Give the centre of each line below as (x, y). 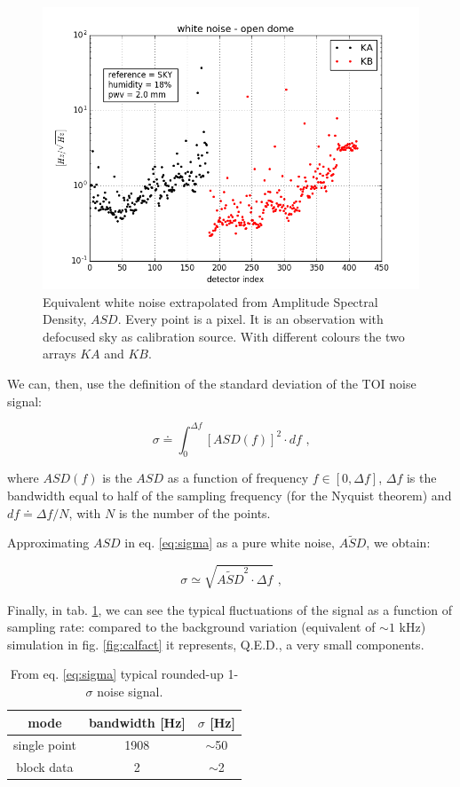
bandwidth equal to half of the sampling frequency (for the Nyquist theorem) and (230, 496)
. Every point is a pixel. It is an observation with (250, 319)
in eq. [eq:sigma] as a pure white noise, (230, 543)
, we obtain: (398, 543)
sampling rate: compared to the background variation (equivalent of (191, 627)
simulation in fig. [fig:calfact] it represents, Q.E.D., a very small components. (216, 644)
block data (45, 767)
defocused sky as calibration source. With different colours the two (224, 336)
